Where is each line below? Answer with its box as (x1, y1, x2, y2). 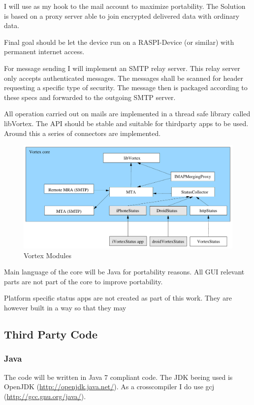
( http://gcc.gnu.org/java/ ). (4, 391, 86, 401)
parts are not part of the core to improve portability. (4, 276, 163, 286)
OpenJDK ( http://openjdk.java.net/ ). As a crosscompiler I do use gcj (4, 381, 215, 392)
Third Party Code (4, 327, 98, 341)
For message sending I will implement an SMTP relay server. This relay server (4, 63, 240, 73)
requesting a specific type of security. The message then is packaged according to (4, 82, 248, 93)
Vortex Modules (24, 250, 71, 260)
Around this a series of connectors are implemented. (4, 128, 161, 138)
